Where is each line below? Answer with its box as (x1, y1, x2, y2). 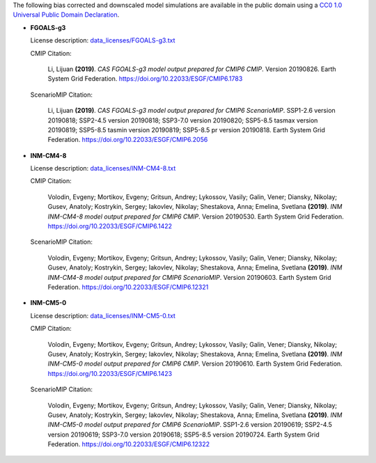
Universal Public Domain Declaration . (13, 10, 120, 19)
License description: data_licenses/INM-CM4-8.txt (30, 164, 176, 173)
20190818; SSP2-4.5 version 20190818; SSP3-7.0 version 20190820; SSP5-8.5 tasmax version (47, 116, 318, 125)
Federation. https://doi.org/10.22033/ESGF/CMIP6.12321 (47, 283, 209, 291)
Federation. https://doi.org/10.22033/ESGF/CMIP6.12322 (47, 440, 210, 448)
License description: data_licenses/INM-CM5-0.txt (30, 311, 175, 320)
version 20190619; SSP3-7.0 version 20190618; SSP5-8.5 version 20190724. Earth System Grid (47, 430, 320, 439)
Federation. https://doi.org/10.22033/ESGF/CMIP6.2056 (47, 136, 208, 144)
